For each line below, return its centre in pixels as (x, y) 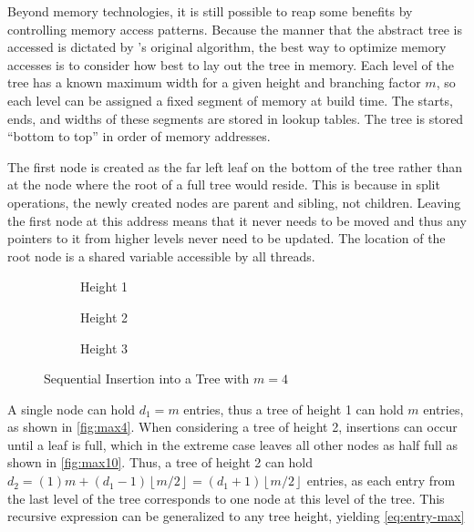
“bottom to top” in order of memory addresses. (139, 136)
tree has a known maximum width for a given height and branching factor (214, 82)
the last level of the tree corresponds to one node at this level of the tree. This (226, 498)
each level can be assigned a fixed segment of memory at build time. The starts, (230, 100)
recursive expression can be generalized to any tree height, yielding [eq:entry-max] (236, 516)
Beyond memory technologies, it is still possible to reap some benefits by (210, 11)
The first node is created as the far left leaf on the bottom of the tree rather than (235, 166)
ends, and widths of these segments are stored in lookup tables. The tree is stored (236, 118)
